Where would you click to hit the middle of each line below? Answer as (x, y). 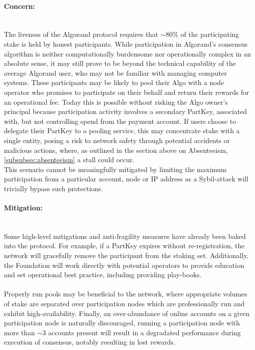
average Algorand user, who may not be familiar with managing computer (115, 73)
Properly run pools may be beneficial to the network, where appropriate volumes (126, 294)
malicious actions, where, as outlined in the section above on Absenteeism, (116, 150)
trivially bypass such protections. (54, 188)
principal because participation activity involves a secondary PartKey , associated (126, 111)
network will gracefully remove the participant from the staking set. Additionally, (126, 255)
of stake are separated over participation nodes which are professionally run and (124, 304)
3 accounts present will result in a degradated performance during (142, 332)
